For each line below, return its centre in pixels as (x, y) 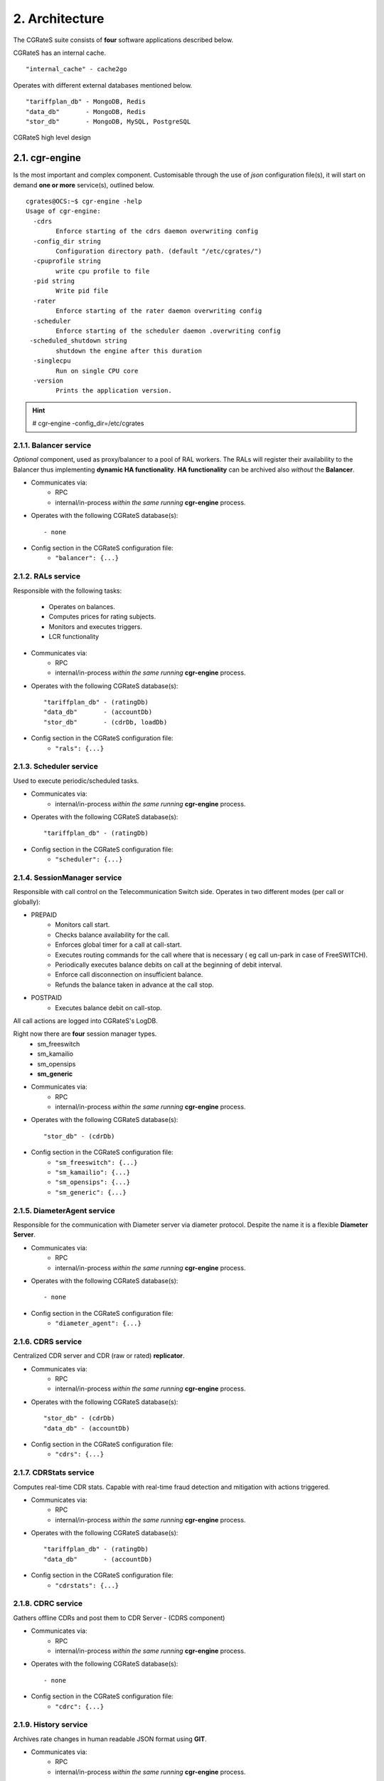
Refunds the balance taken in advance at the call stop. (135, 985)
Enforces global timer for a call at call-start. (118, 945)
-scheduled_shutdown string (78, 341)
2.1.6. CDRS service (47, 1341)
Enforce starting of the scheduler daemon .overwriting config (168, 331)
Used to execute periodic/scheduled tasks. (76, 781)
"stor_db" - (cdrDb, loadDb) (106, 722)
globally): (27, 902)
